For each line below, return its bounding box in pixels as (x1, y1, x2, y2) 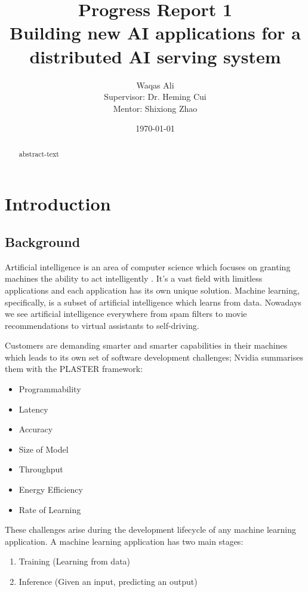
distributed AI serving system (29, 44, 281, 68)
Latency (19, 402, 48, 415)
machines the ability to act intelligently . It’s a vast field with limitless (5, 272, 263, 285)
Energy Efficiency (19, 483, 83, 496)
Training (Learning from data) (19, 555, 131, 567)
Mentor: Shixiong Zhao (113, 102, 198, 114)
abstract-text (19, 148, 59, 158)
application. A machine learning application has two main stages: (5, 535, 244, 547)
